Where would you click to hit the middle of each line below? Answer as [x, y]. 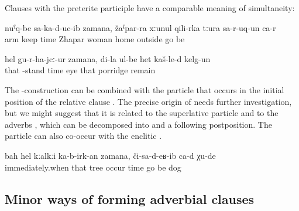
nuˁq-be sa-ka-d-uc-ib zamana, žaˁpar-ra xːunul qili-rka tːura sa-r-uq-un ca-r [140, 27]
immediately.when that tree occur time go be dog [93, 167]
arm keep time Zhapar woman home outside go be [95, 39]
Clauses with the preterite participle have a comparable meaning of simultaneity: [150, 8]
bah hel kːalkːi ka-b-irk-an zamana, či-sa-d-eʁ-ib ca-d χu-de [110, 155]
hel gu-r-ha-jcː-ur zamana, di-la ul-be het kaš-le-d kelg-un [108, 58]
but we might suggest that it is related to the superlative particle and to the [142, 113]
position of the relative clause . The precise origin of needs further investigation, [148, 101]
